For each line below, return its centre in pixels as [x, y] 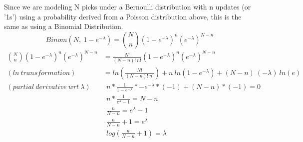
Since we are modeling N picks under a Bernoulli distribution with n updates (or [128, 6]
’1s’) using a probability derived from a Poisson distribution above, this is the [123, 16]
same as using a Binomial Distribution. [64, 26]
